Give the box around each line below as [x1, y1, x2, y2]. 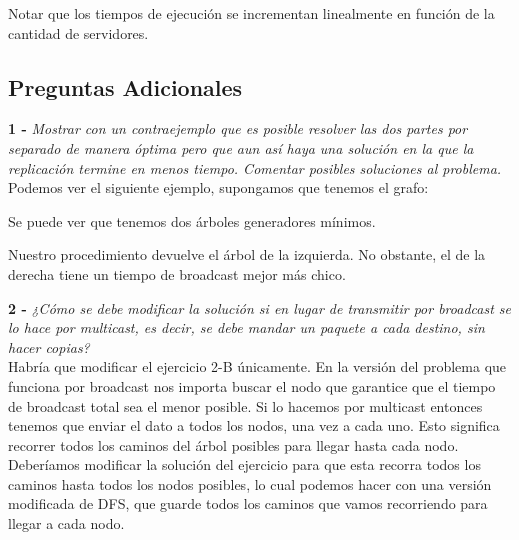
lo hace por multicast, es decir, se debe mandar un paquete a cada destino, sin [8, 317, 485, 338]
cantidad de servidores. [8, 22, 149, 43]
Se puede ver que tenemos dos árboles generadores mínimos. [8, 210, 376, 231]
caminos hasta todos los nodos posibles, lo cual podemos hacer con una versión [8, 473, 492, 494]
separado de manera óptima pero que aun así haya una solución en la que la [8, 137, 474, 158]
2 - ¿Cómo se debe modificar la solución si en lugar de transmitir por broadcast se [8, 297, 511, 318]
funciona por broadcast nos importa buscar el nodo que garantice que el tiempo [8, 375, 496, 396]
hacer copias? [8, 336, 90, 357]
